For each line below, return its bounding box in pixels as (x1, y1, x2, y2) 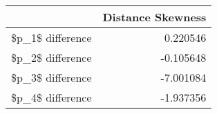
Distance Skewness (102, 9, 207, 25)
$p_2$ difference (11, 49, 92, 65)
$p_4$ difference (11, 89, 92, 105)
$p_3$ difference (11, 69, 92, 85)
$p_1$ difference (11, 30, 92, 45)
